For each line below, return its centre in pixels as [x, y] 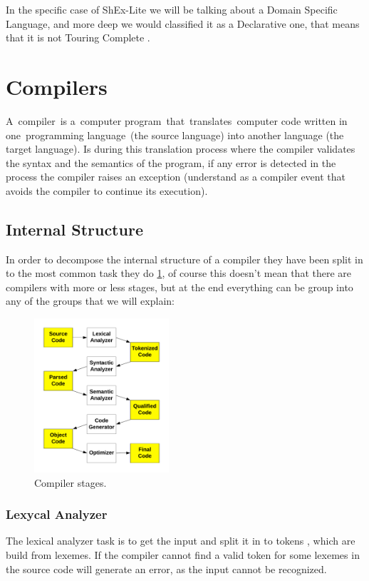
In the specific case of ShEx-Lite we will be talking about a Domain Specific [172, 9]
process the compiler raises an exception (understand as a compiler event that [176, 177]
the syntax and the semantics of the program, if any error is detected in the [171, 162]
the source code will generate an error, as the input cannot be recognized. [166, 569]
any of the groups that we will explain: [90, 301]
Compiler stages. [71, 482]
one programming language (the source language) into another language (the [175, 135]
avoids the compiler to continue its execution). [107, 190]
